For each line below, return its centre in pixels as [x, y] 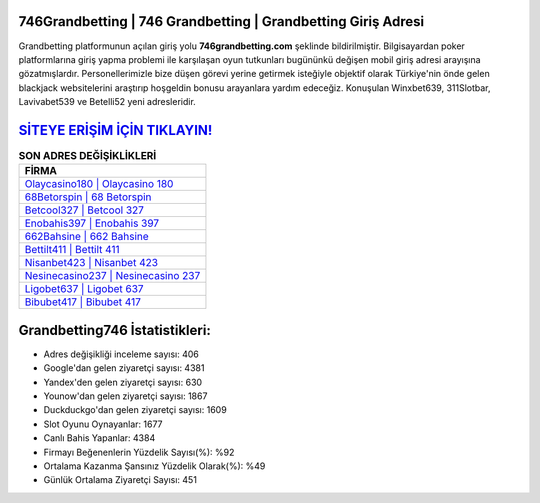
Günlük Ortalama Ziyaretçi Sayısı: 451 [120, 480]
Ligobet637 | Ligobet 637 [84, 289]
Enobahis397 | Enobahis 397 [92, 223]
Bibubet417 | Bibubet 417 [83, 302]
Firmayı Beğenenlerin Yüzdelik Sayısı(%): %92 [139, 452]
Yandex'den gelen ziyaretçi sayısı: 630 [123, 382]
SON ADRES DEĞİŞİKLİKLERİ [87, 156]
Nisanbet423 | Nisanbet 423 [91, 263]
